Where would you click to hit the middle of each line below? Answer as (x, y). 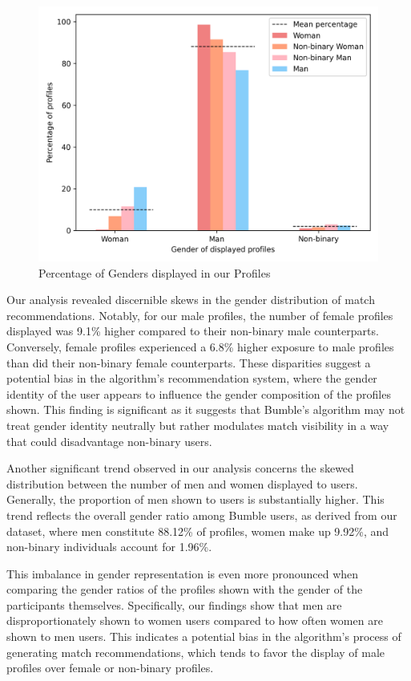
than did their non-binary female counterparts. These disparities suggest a (189, 362)
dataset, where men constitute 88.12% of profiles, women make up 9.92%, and (198, 531)
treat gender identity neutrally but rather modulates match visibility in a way (198, 425)
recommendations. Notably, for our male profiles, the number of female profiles (200, 315)
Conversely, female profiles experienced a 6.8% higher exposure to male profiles (200, 346)
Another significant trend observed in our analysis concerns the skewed (180, 468)
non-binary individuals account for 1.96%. (109, 547)
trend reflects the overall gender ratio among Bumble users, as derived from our (202, 515)
